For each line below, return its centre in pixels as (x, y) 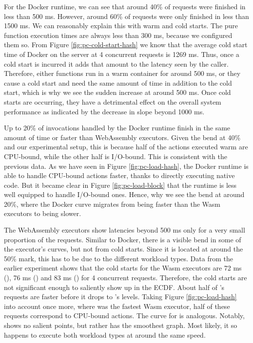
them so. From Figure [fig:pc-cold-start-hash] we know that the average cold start (126, 45)
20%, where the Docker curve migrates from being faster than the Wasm (112, 204)
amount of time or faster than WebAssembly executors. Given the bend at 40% (122, 137)
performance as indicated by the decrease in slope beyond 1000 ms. (104, 111)
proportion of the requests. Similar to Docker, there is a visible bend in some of (123, 239)
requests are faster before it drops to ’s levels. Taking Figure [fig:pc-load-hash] (120, 297)
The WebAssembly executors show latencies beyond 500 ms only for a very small (125, 230)
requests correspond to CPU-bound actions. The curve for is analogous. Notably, (124, 316)
